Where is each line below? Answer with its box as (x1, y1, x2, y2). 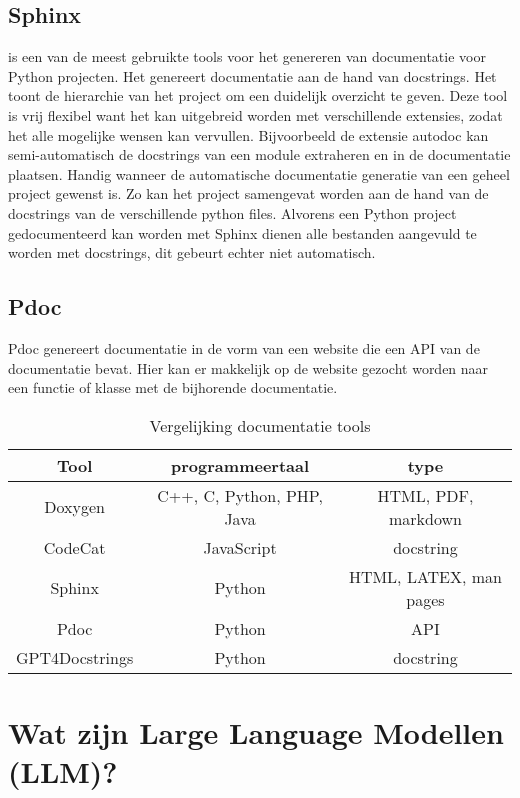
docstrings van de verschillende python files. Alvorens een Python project (8, 202, 457, 223)
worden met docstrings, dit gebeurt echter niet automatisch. (8, 242, 376, 263)
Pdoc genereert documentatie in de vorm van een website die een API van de (8, 337, 480, 358)
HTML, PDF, (377, 483, 474, 507)
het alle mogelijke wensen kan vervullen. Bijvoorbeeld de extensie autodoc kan (8, 124, 489, 145)
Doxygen (44, 495, 105, 519)
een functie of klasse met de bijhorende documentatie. (8, 377, 338, 398)
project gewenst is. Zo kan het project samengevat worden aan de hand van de (8, 183, 489, 204)
